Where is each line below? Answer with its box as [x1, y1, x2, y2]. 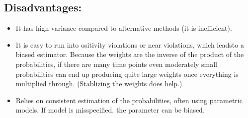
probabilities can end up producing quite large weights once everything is [15, 68, 239, 79]
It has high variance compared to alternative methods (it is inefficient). [15, 23, 232, 33]
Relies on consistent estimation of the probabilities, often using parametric [15, 95, 243, 105]
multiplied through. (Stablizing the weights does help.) [15, 78, 182, 89]
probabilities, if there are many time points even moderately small [15, 59, 218, 69]
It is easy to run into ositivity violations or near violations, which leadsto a [15, 39, 244, 50]
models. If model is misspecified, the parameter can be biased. [15, 105, 205, 115]
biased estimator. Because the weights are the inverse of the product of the [15, 49, 244, 59]
